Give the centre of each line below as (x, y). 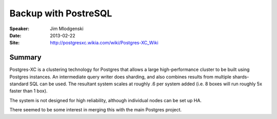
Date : (15, 35)
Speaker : (19, 29)
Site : (15, 43)
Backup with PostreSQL (61, 13)
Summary (25, 57)
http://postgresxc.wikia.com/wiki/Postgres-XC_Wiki (104, 43)
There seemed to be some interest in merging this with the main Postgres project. (96, 110)
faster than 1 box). (29, 91)
